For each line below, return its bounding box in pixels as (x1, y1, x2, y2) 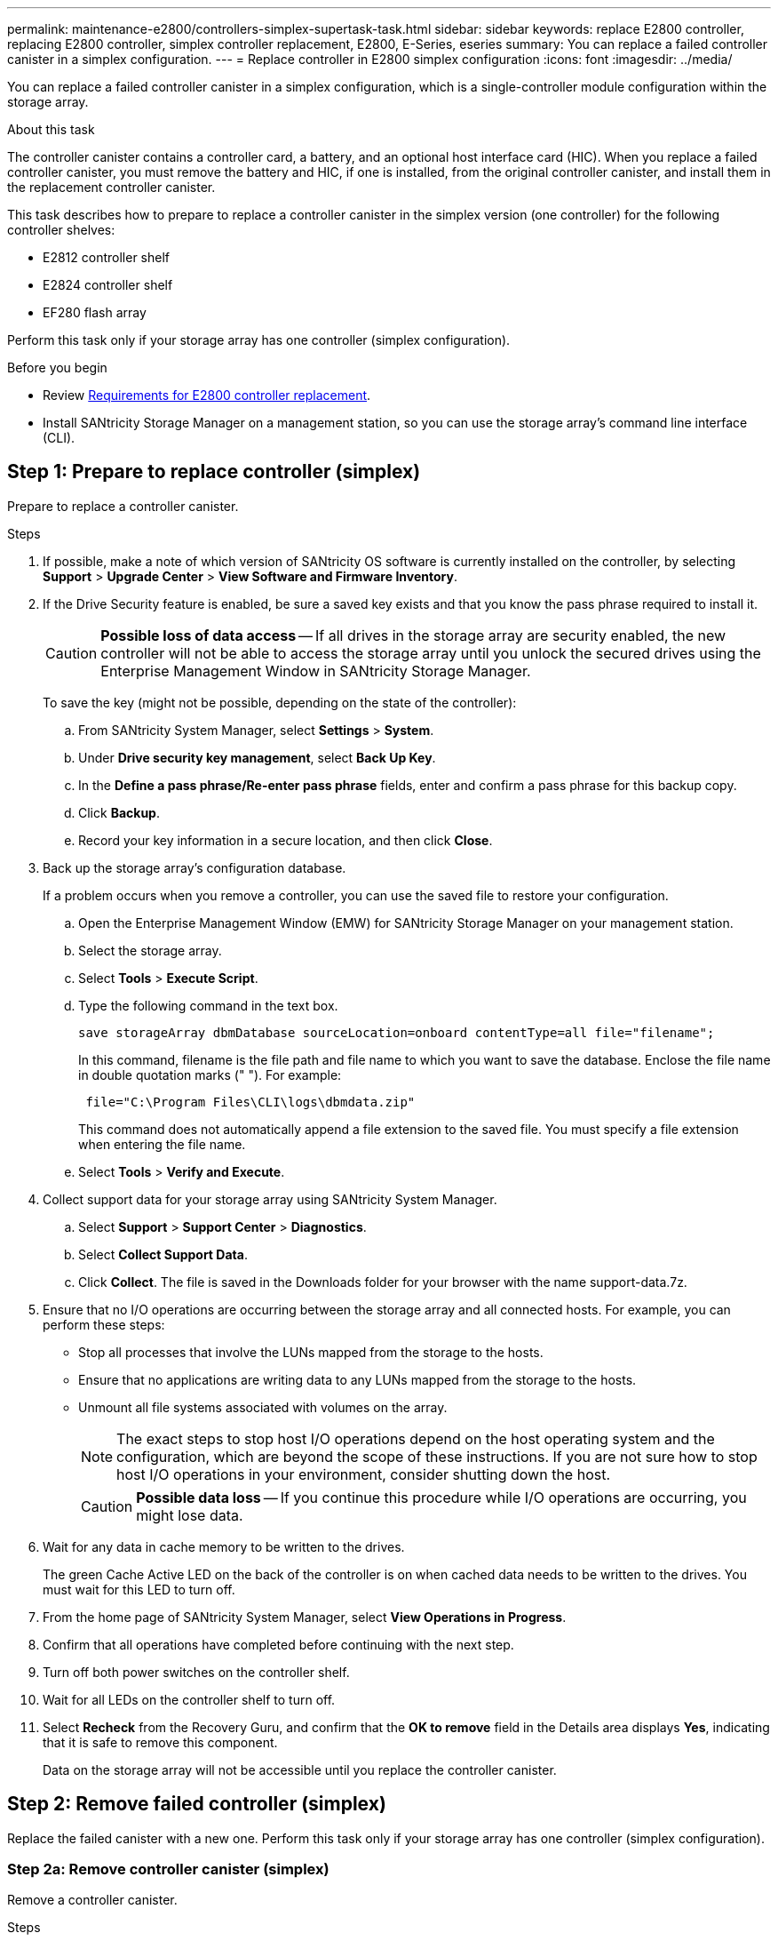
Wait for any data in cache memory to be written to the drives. (43, 1538, 405, 1554)
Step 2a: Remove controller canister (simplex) (7, 1860, 329, 1879)
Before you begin (7, 360, 107, 375)
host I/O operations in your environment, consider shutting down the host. (116, 1465, 611, 1483)
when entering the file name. (78, 1136, 246, 1152)
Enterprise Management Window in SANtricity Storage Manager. (100, 661, 531, 680)
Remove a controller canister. (7, 1892, 178, 1908)
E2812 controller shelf (43, 250, 171, 265)
